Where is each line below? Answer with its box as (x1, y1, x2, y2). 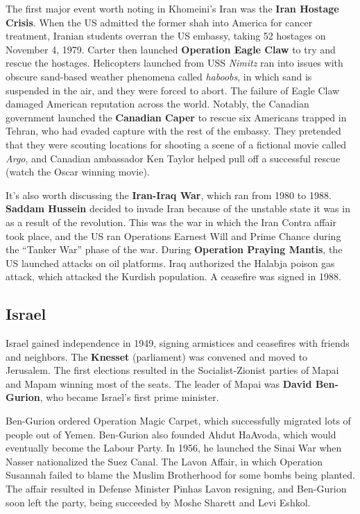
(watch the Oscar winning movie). (6, 164, 150, 179)
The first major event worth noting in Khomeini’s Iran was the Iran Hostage (6, 1, 339, 15)
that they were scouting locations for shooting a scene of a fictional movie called (6, 137, 347, 151)
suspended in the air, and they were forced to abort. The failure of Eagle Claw (6, 83, 340, 97)
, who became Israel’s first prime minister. (40, 390, 219, 404)
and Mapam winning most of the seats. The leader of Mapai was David (6, 376, 312, 391)
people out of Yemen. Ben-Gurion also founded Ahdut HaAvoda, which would (6, 427, 336, 441)
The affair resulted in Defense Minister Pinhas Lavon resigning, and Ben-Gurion (6, 481, 347, 496)
